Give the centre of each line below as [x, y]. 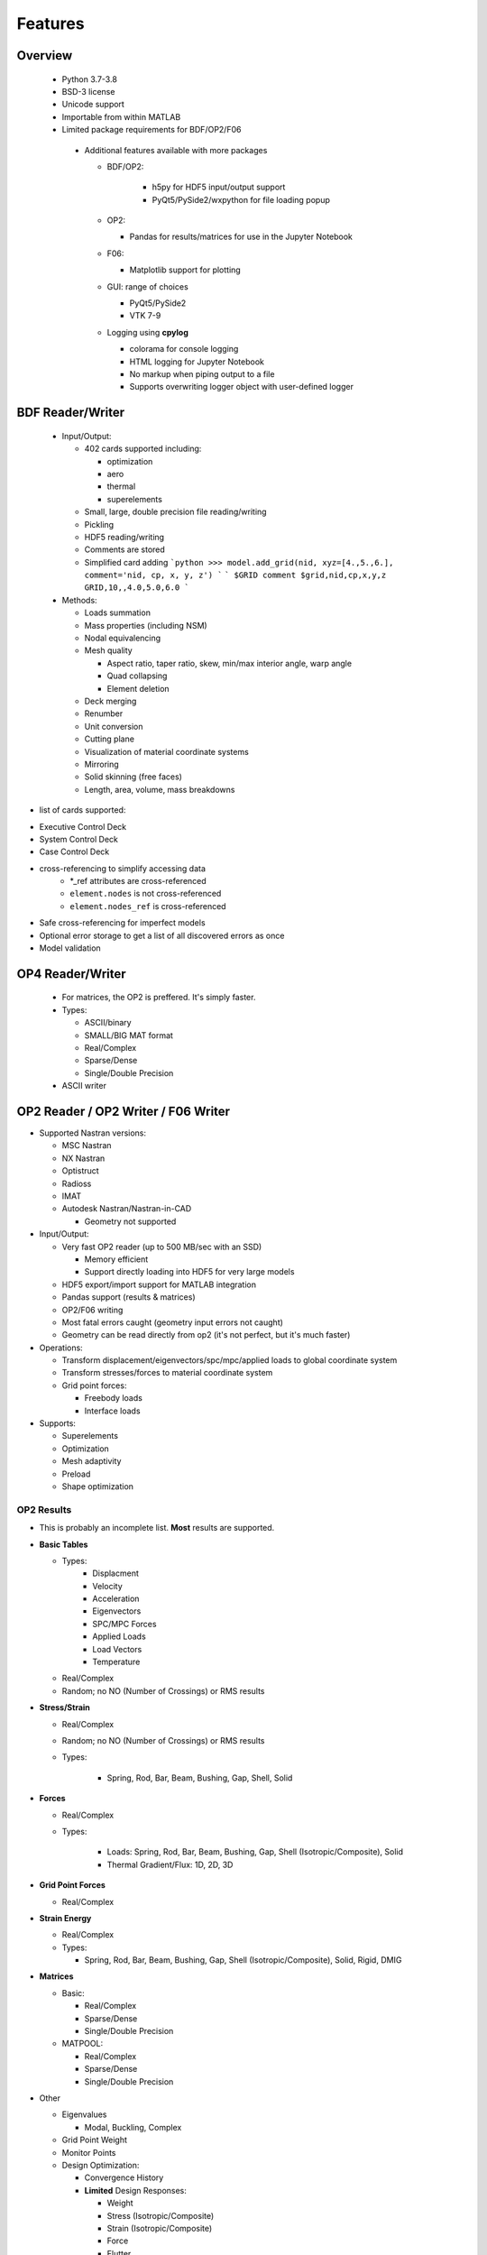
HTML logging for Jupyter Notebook [197, 362]
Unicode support [93, 105]
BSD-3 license [88, 91]
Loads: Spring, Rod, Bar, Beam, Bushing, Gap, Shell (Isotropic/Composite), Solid [255, 1852]
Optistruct [80, 1171]
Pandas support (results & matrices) [129, 1297]
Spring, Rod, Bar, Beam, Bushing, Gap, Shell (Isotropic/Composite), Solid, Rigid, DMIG [243, 1960]
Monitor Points [89, 2152]
